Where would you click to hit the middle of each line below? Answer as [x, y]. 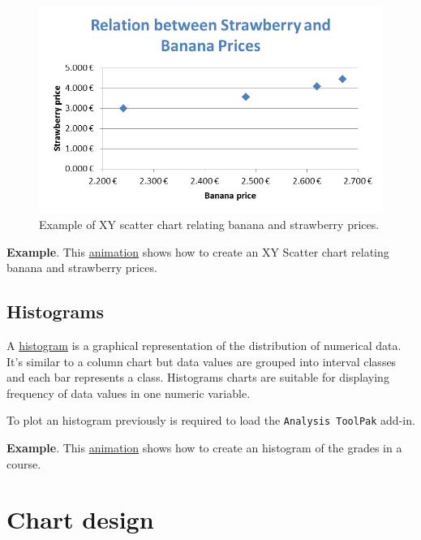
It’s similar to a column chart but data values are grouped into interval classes [202, 361]
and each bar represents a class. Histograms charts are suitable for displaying [198, 377]
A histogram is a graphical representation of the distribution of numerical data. [204, 345]
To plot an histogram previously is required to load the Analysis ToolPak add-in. [211, 420]
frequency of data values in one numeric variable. [129, 393]
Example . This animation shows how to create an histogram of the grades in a [204, 447]
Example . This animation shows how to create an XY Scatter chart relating [198, 251]
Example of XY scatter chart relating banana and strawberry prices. [209, 224]
